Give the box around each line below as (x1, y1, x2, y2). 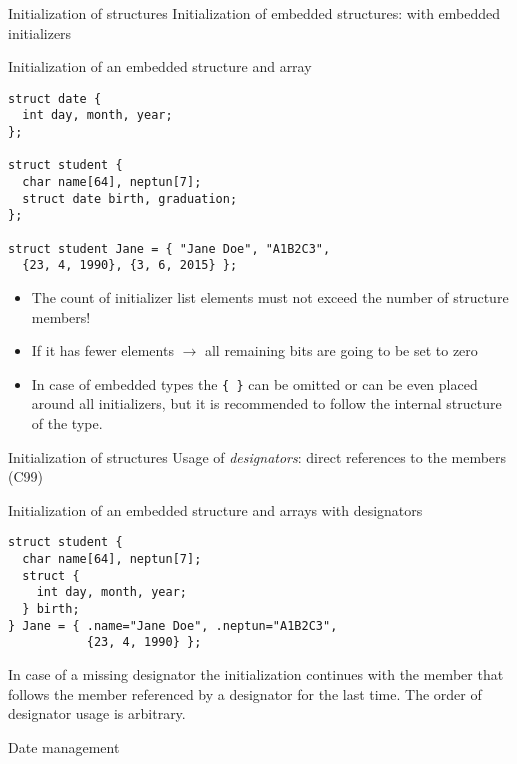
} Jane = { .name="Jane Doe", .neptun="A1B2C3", (8, 618, 338, 633)
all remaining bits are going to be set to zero (204, 340, 478, 361)
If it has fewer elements (31, 340, 174, 361)
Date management (8, 736, 120, 757)
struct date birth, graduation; (22, 191, 238, 206)
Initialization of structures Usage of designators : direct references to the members (8, 446, 507, 467)
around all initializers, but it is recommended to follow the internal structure (31, 393, 502, 414)
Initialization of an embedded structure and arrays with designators (8, 499, 423, 520)
